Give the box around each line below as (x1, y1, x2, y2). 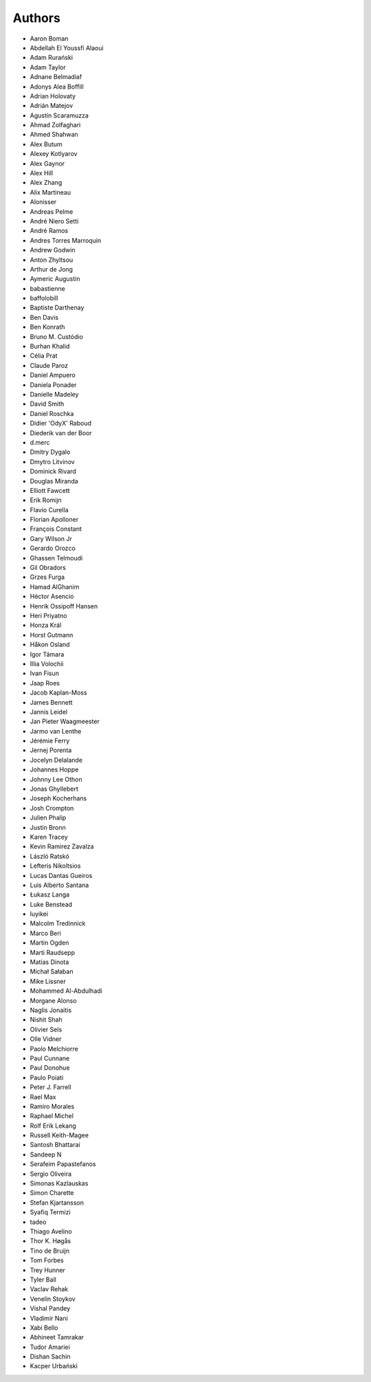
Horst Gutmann (30, 630, 74, 639)
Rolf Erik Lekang (30, 1121, 77, 1130)
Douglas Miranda (30, 476, 78, 485)
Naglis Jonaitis (30, 1006, 72, 1014)
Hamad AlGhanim (30, 582, 80, 591)
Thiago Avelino (30, 1227, 72, 1236)
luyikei (30, 910, 48, 918)
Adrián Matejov (30, 102, 74, 110)
